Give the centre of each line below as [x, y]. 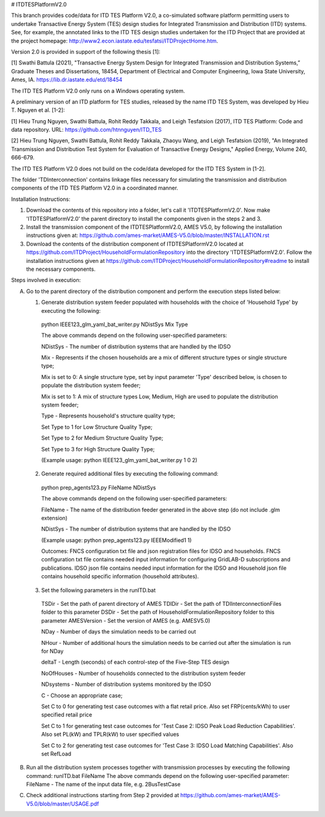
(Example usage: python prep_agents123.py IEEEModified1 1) [116, 540]
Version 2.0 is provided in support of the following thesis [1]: [86, 52]
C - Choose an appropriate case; [82, 695]
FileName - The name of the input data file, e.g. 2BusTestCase [103, 785]
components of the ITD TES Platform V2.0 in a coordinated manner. [95, 188]
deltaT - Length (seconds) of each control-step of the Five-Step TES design [135, 662]
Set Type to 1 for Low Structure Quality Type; [97, 427]
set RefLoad [56, 754]
